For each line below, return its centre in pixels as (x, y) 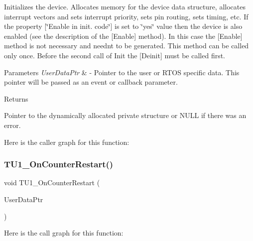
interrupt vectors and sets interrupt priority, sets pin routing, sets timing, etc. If (126, 16)
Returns (16, 98)
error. (12, 125)
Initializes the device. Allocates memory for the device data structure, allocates (125, 6)
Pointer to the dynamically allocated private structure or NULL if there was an (125, 115)
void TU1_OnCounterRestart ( (52, 182)
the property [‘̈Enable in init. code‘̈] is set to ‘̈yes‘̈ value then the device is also (123, 26)
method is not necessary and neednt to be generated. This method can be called (126, 46)
